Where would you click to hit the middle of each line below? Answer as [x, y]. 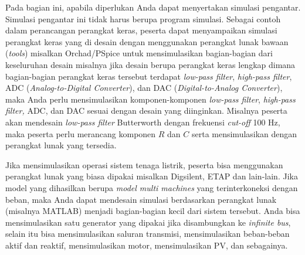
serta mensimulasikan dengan [244, 133]
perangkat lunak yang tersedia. [61, 145]
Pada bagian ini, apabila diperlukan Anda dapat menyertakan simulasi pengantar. [153, 7]
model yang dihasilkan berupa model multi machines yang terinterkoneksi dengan [152, 187]
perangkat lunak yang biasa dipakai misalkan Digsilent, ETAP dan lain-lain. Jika [152, 176]
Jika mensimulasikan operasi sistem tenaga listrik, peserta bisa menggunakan [144, 164]
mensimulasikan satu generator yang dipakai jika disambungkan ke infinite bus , [148, 222]
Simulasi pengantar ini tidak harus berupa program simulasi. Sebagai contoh [143, 18]
